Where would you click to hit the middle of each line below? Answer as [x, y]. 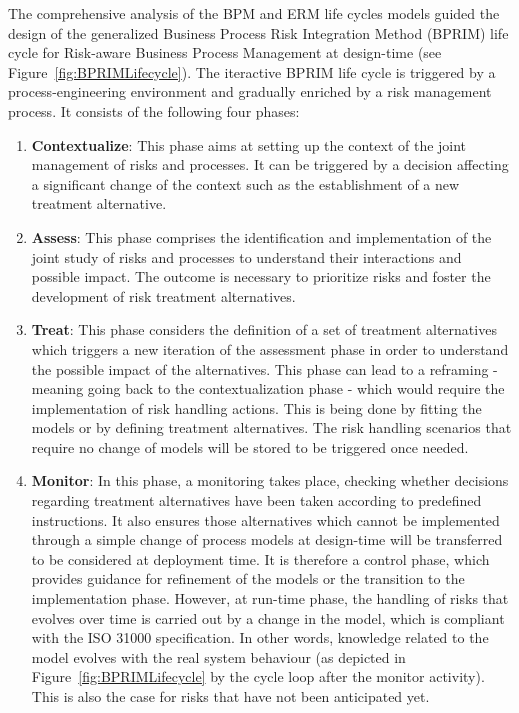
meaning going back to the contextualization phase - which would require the [268, 388]
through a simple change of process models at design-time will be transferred [267, 539]
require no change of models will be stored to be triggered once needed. [250, 446]
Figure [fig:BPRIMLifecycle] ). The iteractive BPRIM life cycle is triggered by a [252, 71]
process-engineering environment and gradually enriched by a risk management [250, 91]
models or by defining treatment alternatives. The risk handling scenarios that [271, 427]
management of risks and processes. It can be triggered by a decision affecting [270, 164]
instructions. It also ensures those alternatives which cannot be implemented [265, 519]
